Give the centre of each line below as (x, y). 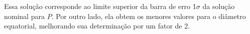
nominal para (24, 16)
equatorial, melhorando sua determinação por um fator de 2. (97, 26)
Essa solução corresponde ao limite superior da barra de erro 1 (100, 6)
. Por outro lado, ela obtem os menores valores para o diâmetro (149, 16)
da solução (219, 6)
